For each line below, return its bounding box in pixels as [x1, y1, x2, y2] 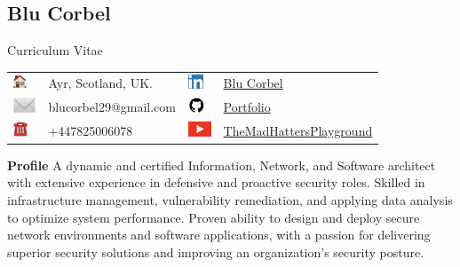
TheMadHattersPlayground [223, 121, 373, 139]
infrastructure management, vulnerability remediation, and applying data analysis [7, 190, 453, 208]
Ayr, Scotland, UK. [48, 74, 153, 92]
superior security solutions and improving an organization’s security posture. [7, 242, 424, 261]
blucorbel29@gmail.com [48, 98, 176, 116]
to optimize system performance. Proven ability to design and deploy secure [7, 208, 420, 226]
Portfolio [223, 98, 271, 116]
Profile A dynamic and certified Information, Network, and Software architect [7, 155, 436, 174]
